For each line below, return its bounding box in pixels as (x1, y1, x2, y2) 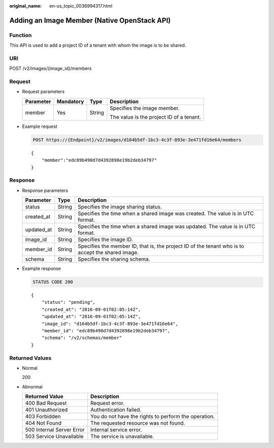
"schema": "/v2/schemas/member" (41, 335, 122, 341)
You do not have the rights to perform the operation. (90, 413, 215, 420)
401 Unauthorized (25, 406, 68, 413)
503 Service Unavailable (25, 433, 84, 440)
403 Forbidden (25, 413, 61, 420)
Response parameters (22, 187, 68, 193)
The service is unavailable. (90, 433, 154, 440)
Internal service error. (90, 426, 142, 433)
